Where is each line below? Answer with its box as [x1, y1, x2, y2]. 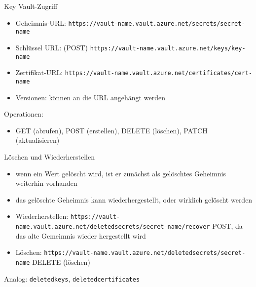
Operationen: [4, 109, 43, 119]
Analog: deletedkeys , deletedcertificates [4, 273, 140, 284]
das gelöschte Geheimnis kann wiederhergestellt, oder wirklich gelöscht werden [15, 194, 253, 205]
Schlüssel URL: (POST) [15, 42, 88, 52]
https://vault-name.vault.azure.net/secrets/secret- [68, 20, 245, 27]
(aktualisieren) [15, 135, 60, 145]
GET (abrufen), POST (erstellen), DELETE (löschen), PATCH [15, 125, 208, 135]
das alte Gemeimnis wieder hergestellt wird [15, 230, 146, 241]
